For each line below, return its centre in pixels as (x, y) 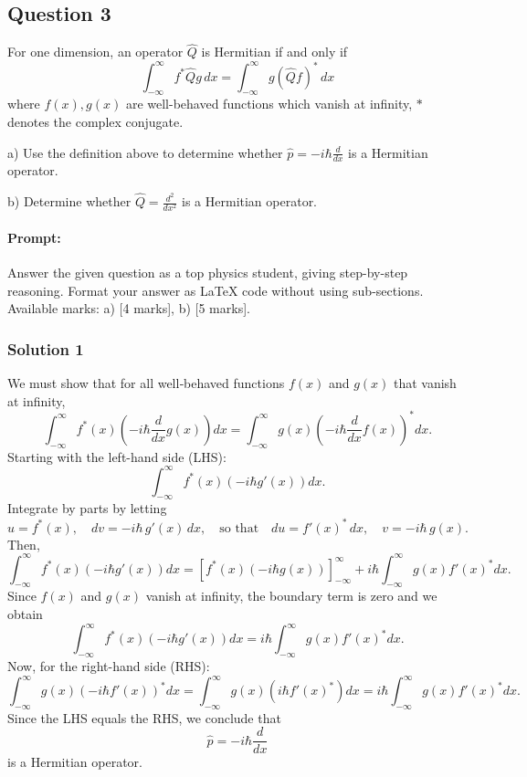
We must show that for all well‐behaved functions (146, 383)
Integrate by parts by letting (87, 508)
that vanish (425, 383)
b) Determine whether (69, 201)
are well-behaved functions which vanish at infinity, (269, 104)
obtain (25, 614)
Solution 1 (46, 348)
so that (239, 528)
